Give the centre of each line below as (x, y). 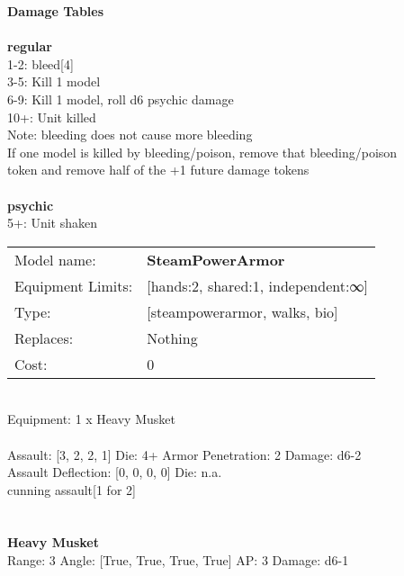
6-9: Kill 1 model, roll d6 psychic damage (121, 99)
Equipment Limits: (74, 285)
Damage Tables (56, 11)
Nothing (172, 337)
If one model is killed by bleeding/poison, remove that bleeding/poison (202, 152)
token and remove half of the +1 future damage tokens (158, 170)
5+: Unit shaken (53, 223)
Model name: (55, 259)
